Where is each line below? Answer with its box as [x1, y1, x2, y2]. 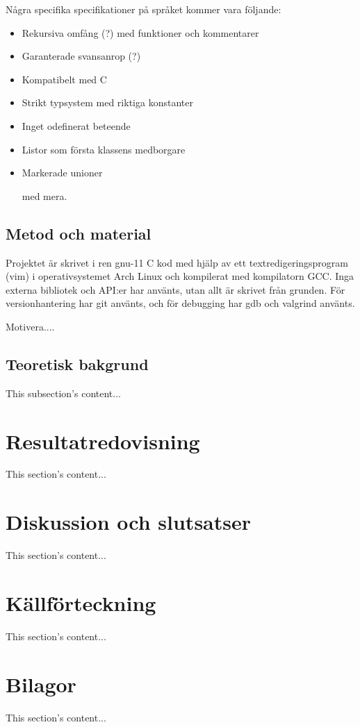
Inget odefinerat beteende [22, 118, 131, 133]
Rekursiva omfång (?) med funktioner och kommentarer [22, 25, 259, 40]
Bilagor [6, 669, 76, 698]
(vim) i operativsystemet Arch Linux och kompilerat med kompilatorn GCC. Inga [6, 269, 354, 283]
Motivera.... [6, 319, 55, 333]
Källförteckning [6, 588, 156, 617]
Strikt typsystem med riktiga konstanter [22, 95, 193, 110]
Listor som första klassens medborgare [22, 142, 186, 156]
